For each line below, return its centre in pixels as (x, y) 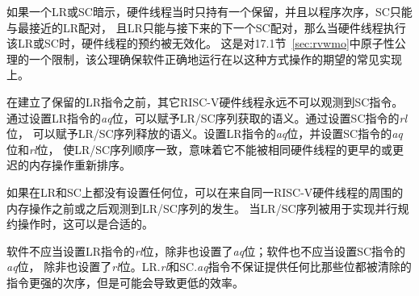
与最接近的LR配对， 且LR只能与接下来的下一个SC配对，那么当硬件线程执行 (206, 27)
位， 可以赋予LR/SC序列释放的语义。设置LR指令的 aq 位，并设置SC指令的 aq (205, 133)
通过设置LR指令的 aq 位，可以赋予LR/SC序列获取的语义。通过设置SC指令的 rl (207, 117)
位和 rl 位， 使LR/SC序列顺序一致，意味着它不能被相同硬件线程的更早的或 (200, 149)
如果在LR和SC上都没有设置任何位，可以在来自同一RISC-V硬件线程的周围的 (205, 192)
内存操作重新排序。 (80, 165)
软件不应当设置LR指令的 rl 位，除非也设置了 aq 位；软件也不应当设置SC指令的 (206, 250)
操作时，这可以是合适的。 (85, 224)
